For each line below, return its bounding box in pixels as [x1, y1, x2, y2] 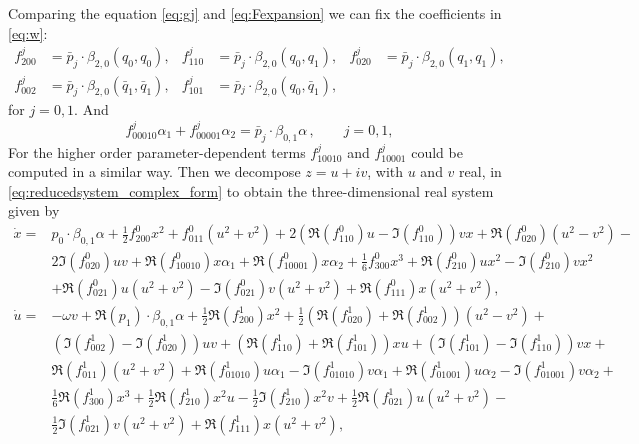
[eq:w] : [8, 22, 48, 43]
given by [8, 200, 60, 221]
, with [367, 161, 404, 182]
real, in [459, 161, 502, 182]
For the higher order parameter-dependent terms [8, 141, 306, 162]
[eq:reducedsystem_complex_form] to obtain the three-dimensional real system [8, 180, 494, 201]
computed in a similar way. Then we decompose [8, 161, 301, 182]
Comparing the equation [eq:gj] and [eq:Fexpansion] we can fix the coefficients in [8, 3, 502, 23]
